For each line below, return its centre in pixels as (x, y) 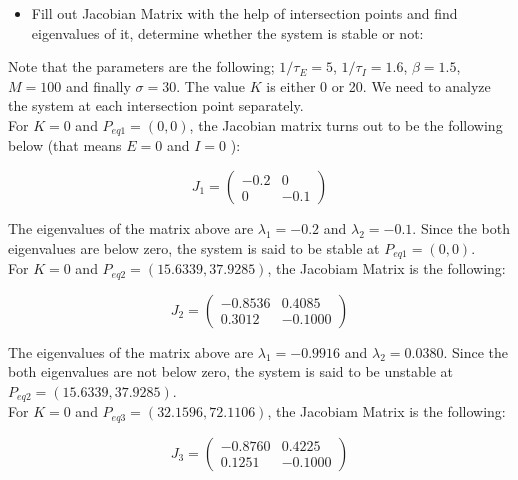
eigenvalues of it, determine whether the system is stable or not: (227, 32)
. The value (211, 85)
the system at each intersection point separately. (156, 105)
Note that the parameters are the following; (141, 66)
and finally (98, 85)
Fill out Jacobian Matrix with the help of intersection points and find (244, 13)
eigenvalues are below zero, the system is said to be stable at (194, 247)
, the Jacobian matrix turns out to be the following (346, 124)
